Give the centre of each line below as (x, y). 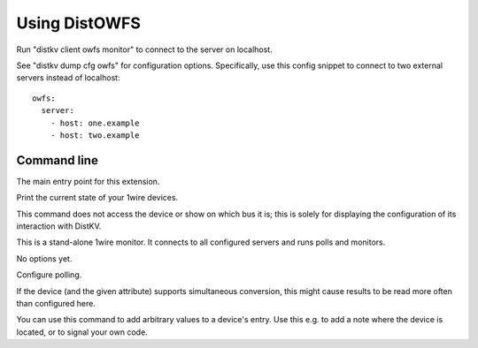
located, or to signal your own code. (82, 332)
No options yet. (44, 258)
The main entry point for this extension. (88, 181)
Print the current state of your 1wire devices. (97, 198)
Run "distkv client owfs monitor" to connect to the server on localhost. (145, 49)
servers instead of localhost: (68, 78)
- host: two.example (95, 135)
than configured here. (56, 303)
